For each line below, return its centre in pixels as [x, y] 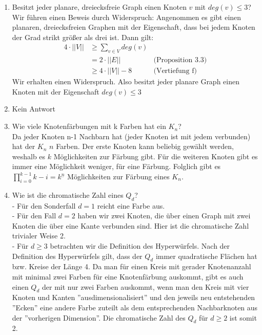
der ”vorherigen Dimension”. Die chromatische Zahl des [99, 317]
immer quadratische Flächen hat [206, 256]
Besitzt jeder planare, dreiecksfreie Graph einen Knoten [99, 7]
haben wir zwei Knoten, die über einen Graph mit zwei [164, 216]
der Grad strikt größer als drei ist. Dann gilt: [83, 37]
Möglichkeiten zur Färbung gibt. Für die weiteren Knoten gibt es [156, 156]
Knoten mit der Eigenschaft [56, 91]
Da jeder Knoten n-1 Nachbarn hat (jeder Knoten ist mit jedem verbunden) [131, 136]
